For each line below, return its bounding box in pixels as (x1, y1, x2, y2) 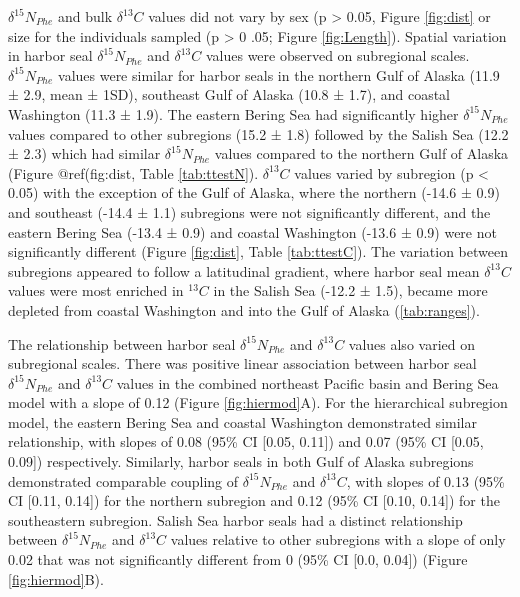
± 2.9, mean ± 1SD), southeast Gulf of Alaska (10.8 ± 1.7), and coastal (8, 84, 450, 105)
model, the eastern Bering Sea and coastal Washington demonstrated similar (8, 411, 477, 432)
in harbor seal (8, 45, 93, 66)
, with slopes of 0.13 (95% (346, 470, 505, 491)
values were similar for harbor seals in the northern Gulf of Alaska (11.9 (58, 64, 500, 85)
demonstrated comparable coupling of (8, 470, 239, 491)
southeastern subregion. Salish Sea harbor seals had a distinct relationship (8, 509, 463, 530)
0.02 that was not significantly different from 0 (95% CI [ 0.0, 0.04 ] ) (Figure (8, 549, 468, 570)
